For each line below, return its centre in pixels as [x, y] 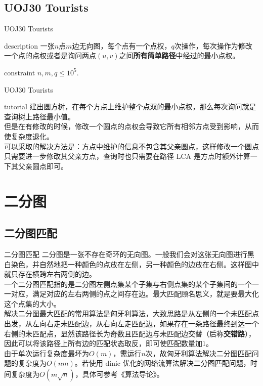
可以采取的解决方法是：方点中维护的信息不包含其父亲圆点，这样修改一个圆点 [131, 146]
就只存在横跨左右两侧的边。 [50, 274]
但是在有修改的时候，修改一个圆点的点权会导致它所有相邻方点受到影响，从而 [131, 126]
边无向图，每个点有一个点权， [122, 45]
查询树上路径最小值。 [39, 116]
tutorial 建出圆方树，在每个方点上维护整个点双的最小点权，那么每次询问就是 [130, 106]
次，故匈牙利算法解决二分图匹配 [199, 353]
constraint [20, 72]
